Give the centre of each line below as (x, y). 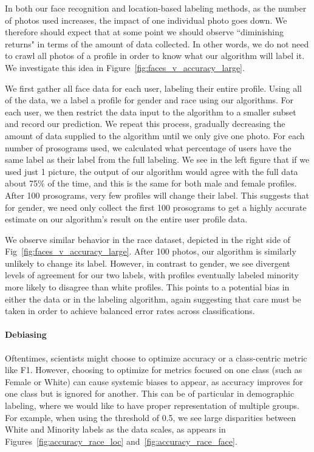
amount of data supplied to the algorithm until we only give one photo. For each (155, 135)
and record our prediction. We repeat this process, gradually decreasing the (145, 124)
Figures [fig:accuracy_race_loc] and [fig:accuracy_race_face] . (121, 441)
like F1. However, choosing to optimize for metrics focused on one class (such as (154, 370)
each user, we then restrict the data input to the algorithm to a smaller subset (151, 111)
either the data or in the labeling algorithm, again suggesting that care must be (153, 299)
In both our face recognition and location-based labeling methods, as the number (156, 8)
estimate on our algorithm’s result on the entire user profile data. (126, 219)
